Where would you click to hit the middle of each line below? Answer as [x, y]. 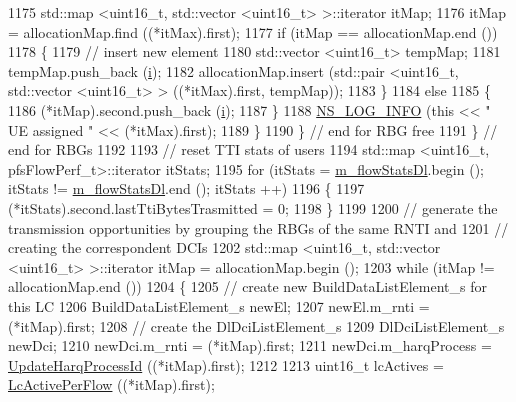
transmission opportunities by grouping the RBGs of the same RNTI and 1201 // [258, 227]
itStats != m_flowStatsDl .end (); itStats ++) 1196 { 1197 [186, 188]
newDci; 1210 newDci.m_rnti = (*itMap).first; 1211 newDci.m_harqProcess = [250, 345]
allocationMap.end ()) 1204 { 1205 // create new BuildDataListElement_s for [247, 286]
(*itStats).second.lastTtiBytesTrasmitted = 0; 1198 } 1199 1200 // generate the [253, 207]
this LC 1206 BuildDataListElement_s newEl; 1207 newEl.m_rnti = [219, 305]
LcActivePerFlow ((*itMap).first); [111, 384]
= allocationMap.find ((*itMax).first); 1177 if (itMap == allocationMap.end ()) [253, 31]
